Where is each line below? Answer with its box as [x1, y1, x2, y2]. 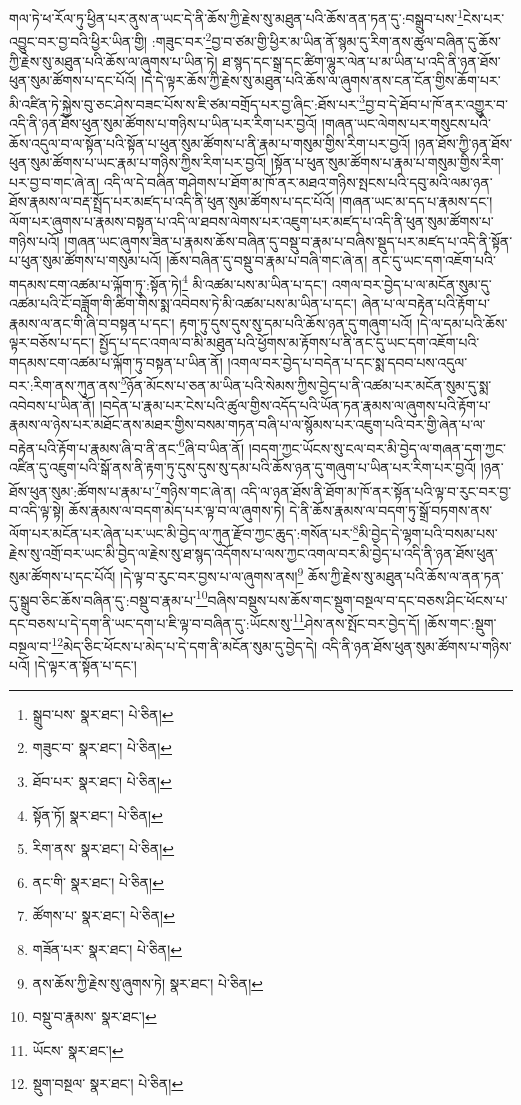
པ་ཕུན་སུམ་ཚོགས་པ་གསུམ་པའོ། [9, 250, 162, 271]
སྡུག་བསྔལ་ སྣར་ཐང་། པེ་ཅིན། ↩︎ [32, 1073, 184, 1094]
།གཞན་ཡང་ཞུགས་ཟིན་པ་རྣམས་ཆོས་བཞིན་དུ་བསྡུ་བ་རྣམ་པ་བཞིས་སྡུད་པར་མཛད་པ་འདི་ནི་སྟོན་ [64, 230, 513, 251]
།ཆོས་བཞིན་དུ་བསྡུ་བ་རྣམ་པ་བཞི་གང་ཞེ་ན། [166, 250, 368, 271]
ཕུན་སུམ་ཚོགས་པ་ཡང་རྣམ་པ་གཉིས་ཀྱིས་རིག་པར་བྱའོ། [9, 152, 267, 173]
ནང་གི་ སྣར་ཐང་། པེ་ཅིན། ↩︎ [32, 871, 164, 892]
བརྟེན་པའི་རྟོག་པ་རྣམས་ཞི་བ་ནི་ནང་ [9, 437, 179, 458]
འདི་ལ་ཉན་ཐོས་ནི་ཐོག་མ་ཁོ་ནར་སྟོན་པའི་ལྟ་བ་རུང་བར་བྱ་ [240, 480, 512, 501]
